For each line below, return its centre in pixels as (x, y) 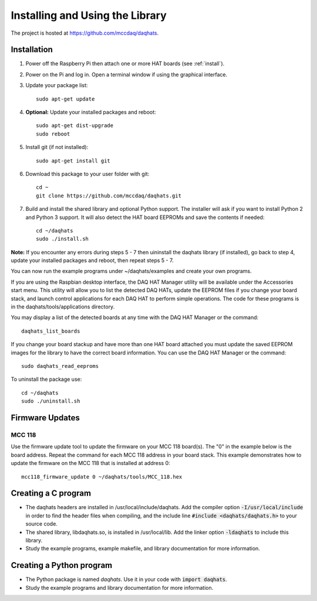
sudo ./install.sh (63, 239)
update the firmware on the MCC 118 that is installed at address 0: (90, 463)
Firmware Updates (45, 418)
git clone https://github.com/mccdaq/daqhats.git (109, 195)
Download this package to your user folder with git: (87, 174)
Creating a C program (51, 494)
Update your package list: (57, 85)
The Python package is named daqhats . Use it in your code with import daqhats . (126, 579)
